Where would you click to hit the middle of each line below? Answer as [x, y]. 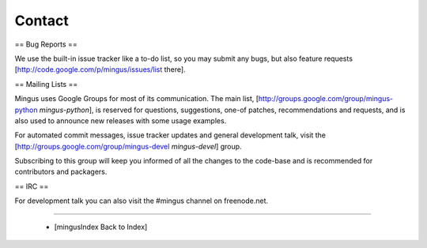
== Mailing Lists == [46, 84]
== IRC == [32, 186]
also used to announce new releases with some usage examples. [121, 120]
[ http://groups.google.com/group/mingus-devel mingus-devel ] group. [128, 146]
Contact [42, 21]
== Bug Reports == [46, 44]
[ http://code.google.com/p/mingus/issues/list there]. [100, 70]
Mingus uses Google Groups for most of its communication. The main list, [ [137, 99]
